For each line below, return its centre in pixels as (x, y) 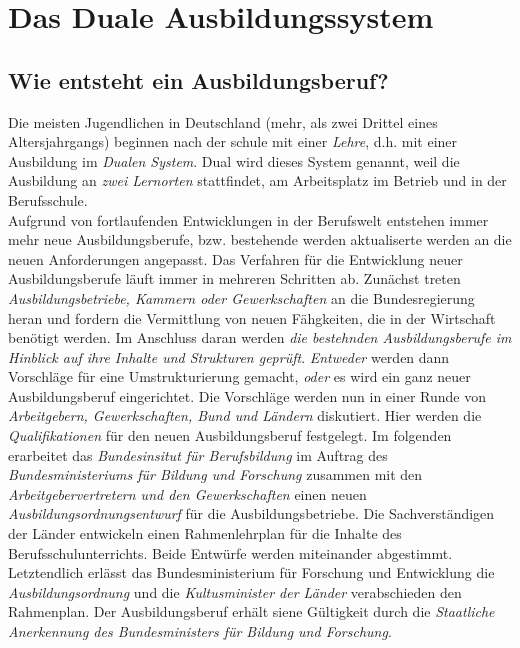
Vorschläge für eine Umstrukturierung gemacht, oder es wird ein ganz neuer (239, 376)
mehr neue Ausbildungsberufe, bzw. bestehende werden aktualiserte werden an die (260, 239)
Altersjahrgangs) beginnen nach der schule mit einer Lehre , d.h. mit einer (233, 141)
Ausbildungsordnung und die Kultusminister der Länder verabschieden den (235, 591)
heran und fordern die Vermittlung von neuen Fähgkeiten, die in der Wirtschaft (252, 317)
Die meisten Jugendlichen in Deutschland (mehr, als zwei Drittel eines (223, 121)
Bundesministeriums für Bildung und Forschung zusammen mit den (215, 474)
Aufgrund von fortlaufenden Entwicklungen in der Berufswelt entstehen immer (248, 219)
